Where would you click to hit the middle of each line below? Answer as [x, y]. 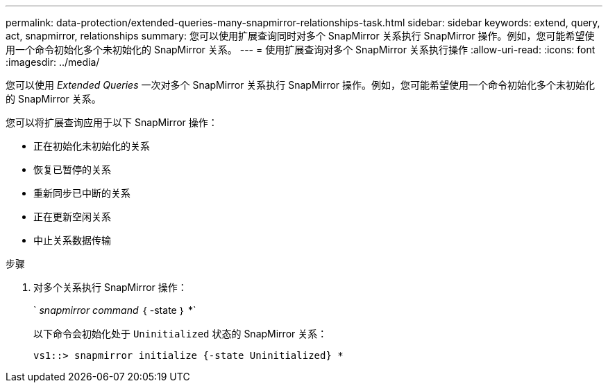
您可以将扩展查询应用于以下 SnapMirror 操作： [112, 122]
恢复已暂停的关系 [72, 169]
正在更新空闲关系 [72, 217]
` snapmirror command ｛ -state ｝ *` [115, 310]
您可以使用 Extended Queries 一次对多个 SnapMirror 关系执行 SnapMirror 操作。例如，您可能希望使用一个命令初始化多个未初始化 [301, 85]
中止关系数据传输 [72, 240]
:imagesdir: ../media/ [53, 62]
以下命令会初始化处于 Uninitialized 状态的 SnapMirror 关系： [180, 334]
